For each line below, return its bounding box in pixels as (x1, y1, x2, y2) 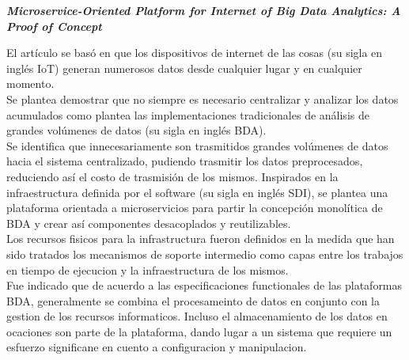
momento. (6, 75, 55, 92)
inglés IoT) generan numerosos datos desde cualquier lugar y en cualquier (6, 59, 362, 76)
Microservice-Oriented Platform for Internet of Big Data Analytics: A (6, 2, 401, 18)
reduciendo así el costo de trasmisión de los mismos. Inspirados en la (6, 168, 339, 184)
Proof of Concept (6, 17, 102, 34)
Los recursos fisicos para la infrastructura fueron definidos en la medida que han (6, 230, 395, 247)
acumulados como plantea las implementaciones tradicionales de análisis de (6, 106, 369, 123)
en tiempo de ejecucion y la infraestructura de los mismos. (6, 261, 289, 278)
